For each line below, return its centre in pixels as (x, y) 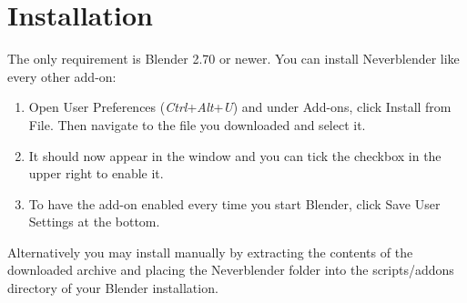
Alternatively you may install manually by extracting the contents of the (210, 252)
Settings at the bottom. (94, 222)
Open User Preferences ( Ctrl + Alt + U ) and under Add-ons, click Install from (240, 107)
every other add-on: (62, 76)
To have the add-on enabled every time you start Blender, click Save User (234, 203)
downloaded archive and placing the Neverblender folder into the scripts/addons (231, 270)
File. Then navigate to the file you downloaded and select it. (197, 124)
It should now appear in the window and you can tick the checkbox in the (235, 155)
